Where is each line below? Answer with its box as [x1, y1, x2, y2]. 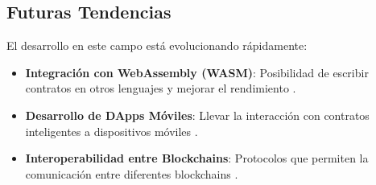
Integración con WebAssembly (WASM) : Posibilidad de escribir [25, 64, 369, 80]
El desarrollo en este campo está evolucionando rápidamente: [6, 37, 308, 54]
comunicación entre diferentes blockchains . [25, 165, 238, 182]
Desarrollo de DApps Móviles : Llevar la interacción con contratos [25, 106, 370, 123]
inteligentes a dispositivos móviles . [25, 122, 198, 139]
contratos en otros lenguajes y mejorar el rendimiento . [25, 80, 296, 97]
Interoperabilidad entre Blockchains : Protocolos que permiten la [25, 150, 369, 166]
